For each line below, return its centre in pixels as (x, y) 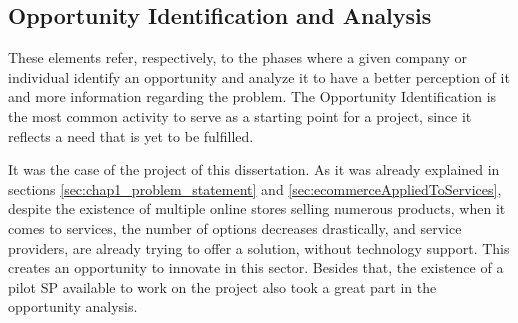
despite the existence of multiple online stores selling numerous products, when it (257, 208)
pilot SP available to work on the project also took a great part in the (222, 286)
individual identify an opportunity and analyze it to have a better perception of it (259, 76)
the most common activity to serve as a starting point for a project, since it (240, 115)
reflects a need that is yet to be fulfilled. (131, 135)
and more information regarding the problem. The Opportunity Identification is (252, 96)
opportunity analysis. (73, 306)
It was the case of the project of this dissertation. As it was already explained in (254, 169)
